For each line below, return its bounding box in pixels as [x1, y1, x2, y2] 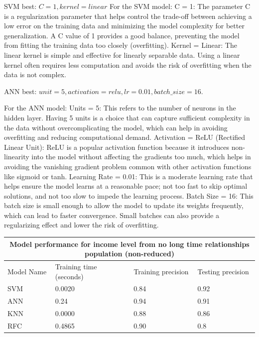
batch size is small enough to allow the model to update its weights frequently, [4, 200, 244, 211]
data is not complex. [4, 69, 66, 80]
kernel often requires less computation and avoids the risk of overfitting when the [4, 59, 252, 70]
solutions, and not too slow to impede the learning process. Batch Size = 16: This [4, 190, 254, 201]
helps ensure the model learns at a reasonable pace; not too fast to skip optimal [4, 181, 248, 191]
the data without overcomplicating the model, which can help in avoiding [4, 122, 228, 132]
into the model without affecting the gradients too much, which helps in [31, 151, 251, 162]
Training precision [133, 266, 189, 276]
